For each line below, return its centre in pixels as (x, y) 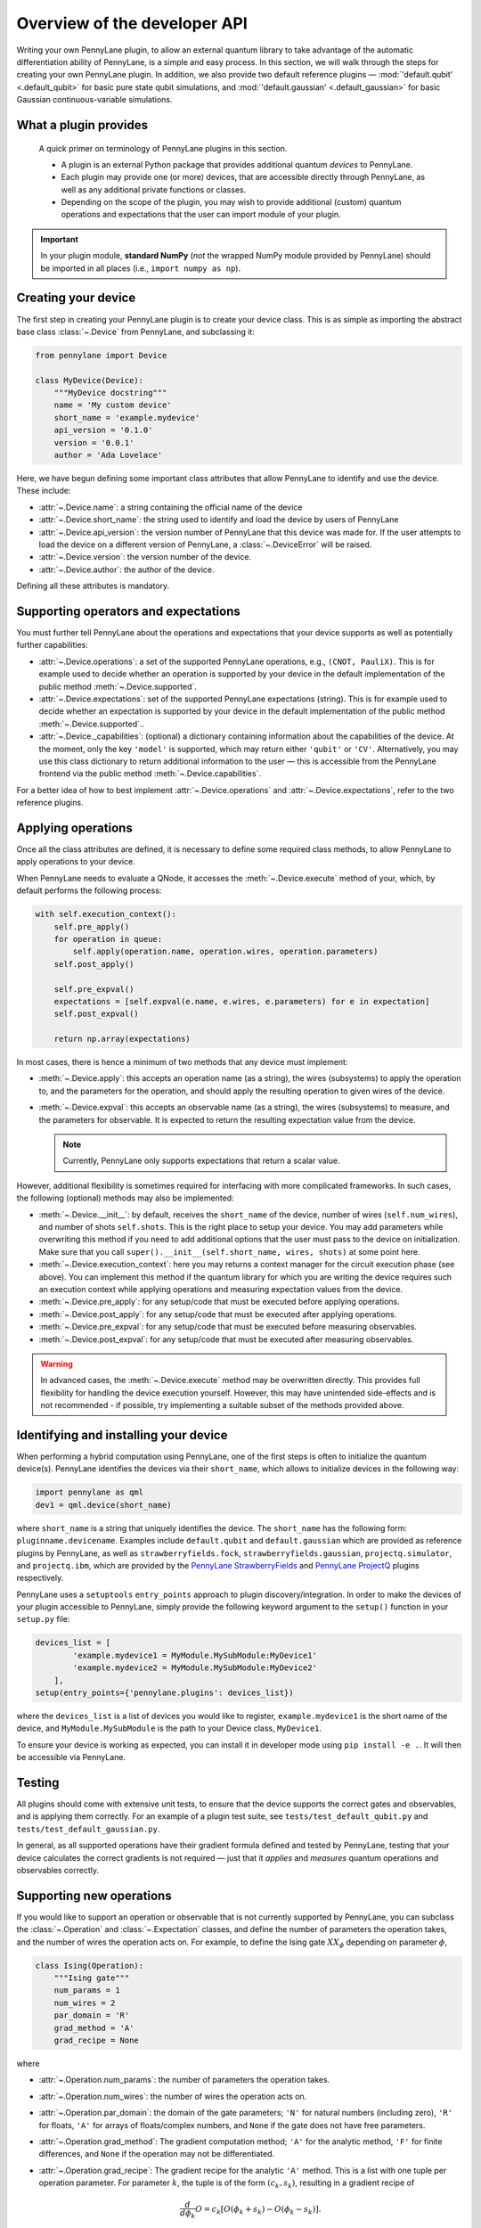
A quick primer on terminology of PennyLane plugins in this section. (163, 148)
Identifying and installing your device (122, 1435)
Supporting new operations (94, 1895)
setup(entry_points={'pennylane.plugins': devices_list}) (164, 1693)
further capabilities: (53, 645)
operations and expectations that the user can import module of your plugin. (201, 215)
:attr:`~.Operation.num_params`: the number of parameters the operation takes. (184, 2080)
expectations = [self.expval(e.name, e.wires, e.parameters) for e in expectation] (242, 1001)
